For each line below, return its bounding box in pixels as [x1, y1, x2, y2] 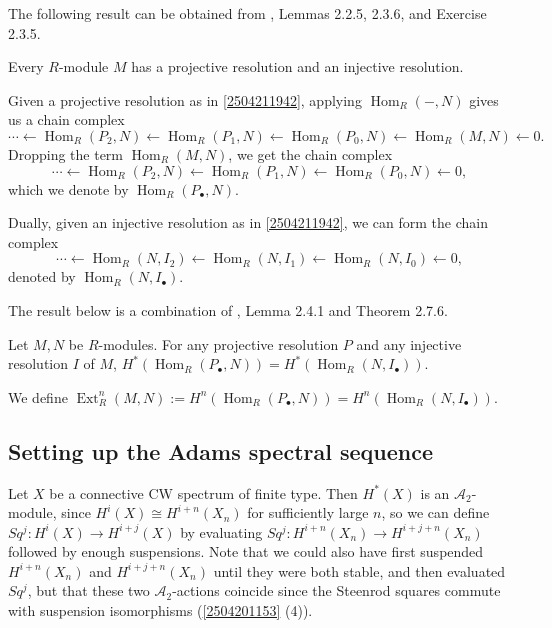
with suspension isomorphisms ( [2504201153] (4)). [8, 600, 313, 621]
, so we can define [381, 502, 490, 523]
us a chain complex [8, 109, 125, 130]
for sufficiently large [247, 502, 369, 523]
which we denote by [8, 178, 129, 199]
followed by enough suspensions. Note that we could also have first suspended [8, 541, 484, 562]
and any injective [356, 333, 462, 354]
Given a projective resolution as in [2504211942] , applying [8, 89, 362, 110]
